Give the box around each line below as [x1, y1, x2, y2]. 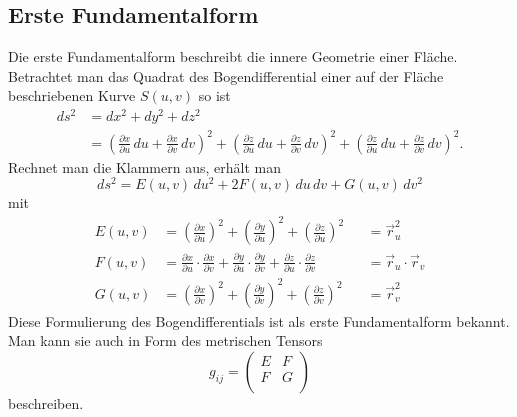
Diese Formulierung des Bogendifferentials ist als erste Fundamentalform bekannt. [8, 310, 510, 331]
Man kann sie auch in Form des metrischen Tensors [8, 330, 323, 351]
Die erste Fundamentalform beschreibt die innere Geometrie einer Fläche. [8, 46, 458, 67]
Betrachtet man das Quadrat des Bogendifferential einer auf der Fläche [8, 65, 444, 86]
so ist [198, 85, 231, 106]
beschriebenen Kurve [8, 85, 136, 106]
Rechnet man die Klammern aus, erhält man [8, 156, 281, 177]
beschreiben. [8, 392, 84, 413]
